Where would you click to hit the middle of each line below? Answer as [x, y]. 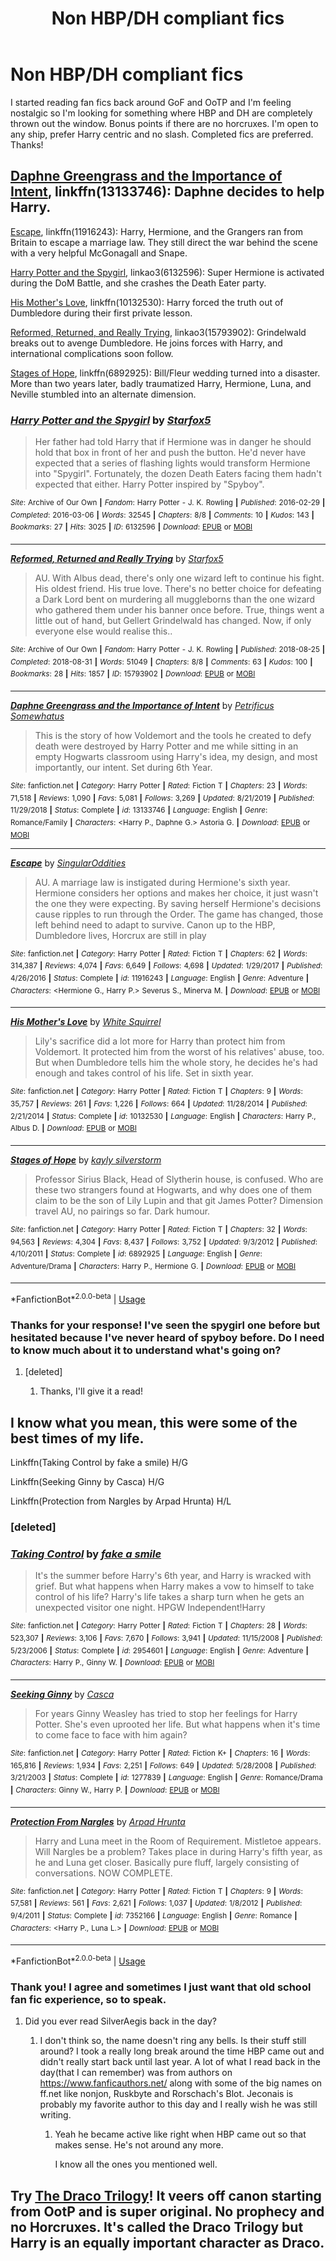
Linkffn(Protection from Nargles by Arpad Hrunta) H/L [121, 1501]
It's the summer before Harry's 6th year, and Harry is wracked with [173, 1576]
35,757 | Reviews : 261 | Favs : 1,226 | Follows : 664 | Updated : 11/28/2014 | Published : [159, 1103]
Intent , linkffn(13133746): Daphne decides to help [167, 192]
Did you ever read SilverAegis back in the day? [120, 2021]
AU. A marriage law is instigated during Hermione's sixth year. [162, 882]
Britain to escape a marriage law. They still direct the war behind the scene [164, 242]
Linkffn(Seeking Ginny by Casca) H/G [87, 1482]
